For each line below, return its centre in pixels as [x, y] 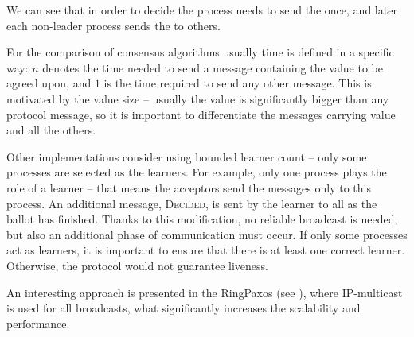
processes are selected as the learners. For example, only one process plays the [197, 172]
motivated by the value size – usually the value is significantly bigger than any [198, 98]
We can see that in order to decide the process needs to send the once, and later [202, 10]
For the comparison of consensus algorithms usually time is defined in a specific [200, 52]
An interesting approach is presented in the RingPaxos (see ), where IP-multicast [205, 292]
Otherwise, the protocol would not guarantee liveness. [137, 265]
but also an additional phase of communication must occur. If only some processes [207, 234]
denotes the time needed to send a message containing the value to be [213, 67]
